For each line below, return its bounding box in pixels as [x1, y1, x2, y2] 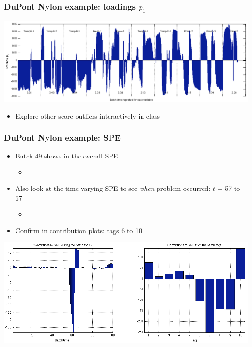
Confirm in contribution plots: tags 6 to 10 [15, 225, 142, 235]
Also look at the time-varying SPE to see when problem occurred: [15, 183, 211, 193]
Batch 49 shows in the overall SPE [15, 150, 118, 160]
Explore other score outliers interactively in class [15, 110, 160, 121]
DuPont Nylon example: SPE [4, 131, 121, 143]
